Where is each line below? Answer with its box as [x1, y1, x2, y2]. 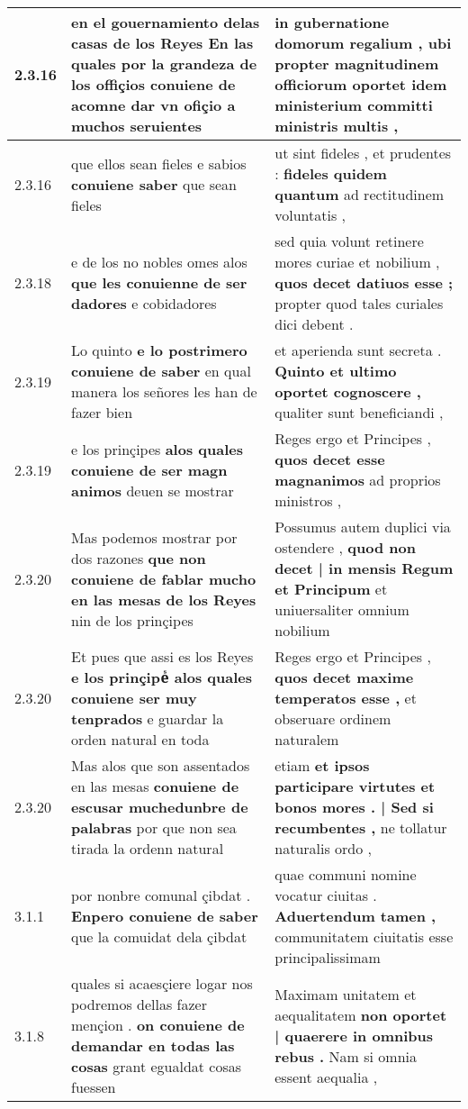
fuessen [71, 1077, 116, 1097]
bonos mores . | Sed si [274, 796, 434, 817]
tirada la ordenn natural [71, 838, 224, 859]
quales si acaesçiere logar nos [71, 973, 253, 994]
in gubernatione [274, 12, 390, 32]
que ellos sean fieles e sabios [71, 152, 247, 174]
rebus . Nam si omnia [274, 1045, 417, 1067]
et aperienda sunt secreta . [274, 340, 442, 360]
